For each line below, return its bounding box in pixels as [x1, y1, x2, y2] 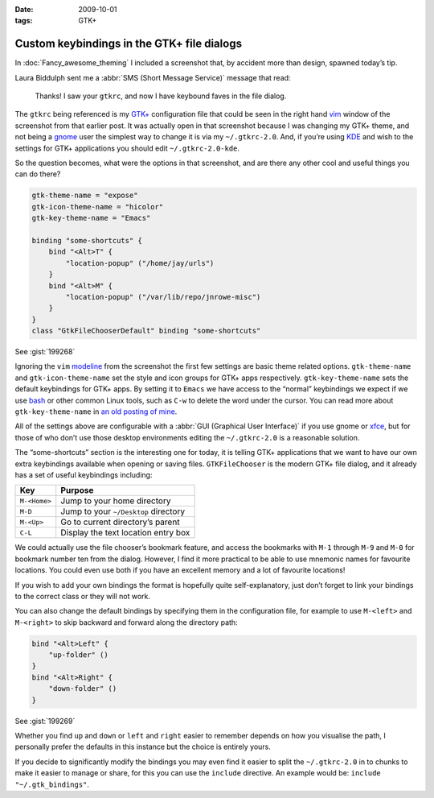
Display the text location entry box [60, 527, 190, 539]
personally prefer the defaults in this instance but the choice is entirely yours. [14, 742, 271, 752]
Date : [14, 5, 34, 14]
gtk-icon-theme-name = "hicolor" [31, 202, 164, 211]
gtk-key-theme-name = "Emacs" [31, 213, 151, 223]
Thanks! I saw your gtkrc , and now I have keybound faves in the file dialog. [35, 91, 287, 101]
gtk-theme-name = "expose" [31, 191, 138, 201]
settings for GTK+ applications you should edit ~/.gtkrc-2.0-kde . [14, 143, 240, 153]
